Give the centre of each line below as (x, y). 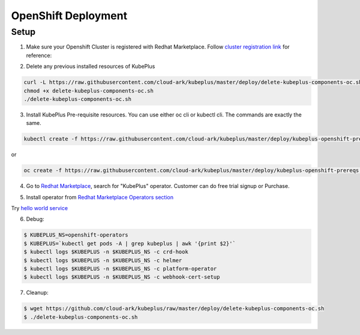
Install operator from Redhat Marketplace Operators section (100, 197)
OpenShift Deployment (69, 16)
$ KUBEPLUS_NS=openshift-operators (76, 235)
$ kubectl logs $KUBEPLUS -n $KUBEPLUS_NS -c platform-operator (120, 268)
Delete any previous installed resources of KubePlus (91, 67)
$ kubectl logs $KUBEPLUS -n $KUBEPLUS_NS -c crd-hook (106, 252)
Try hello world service (40, 208)
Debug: (35, 219)
